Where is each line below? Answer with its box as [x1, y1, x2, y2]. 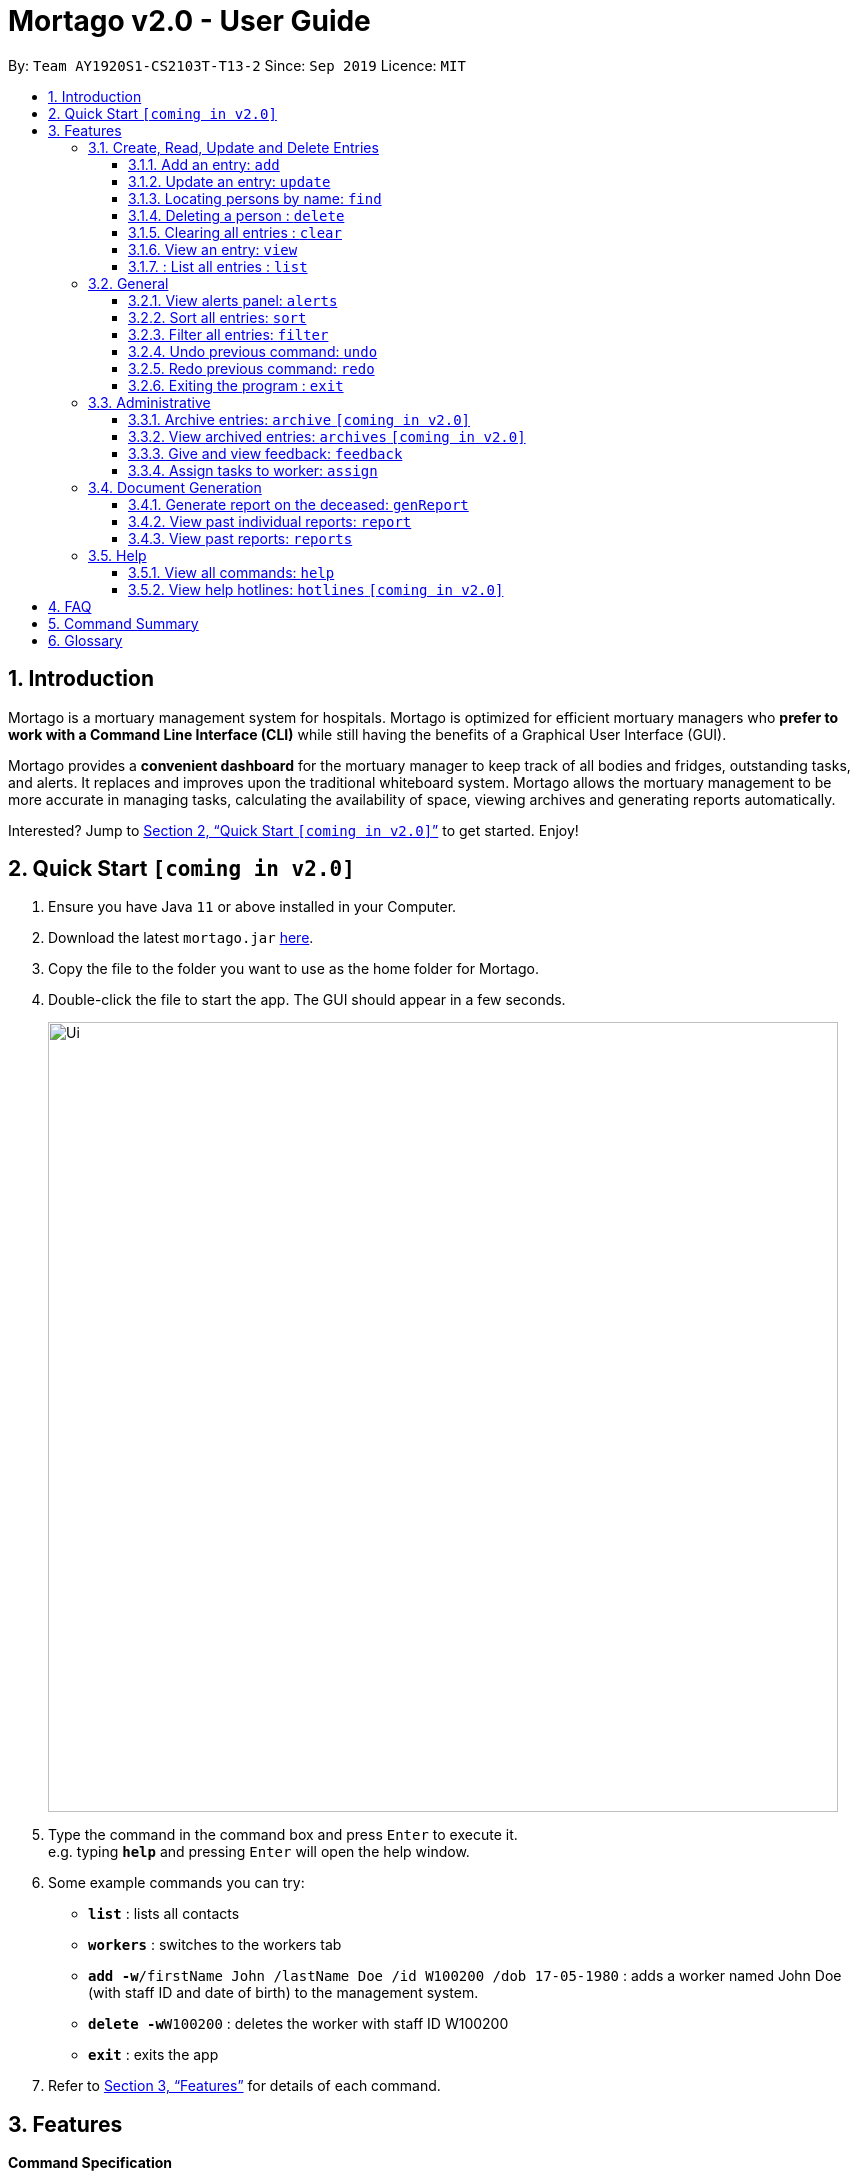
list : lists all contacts [88, 1905, 240, 1923]
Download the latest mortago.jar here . [48, 929, 314, 947]
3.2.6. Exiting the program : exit [128, 376, 344, 394]
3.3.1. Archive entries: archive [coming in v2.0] [128, 410, 471, 428]
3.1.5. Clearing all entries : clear [128, 223, 342, 241]
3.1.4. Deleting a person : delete [128, 206, 345, 224]
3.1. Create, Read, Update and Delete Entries [88, 138, 379, 156]
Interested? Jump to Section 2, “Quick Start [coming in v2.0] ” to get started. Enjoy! [8, 821, 579, 839]
